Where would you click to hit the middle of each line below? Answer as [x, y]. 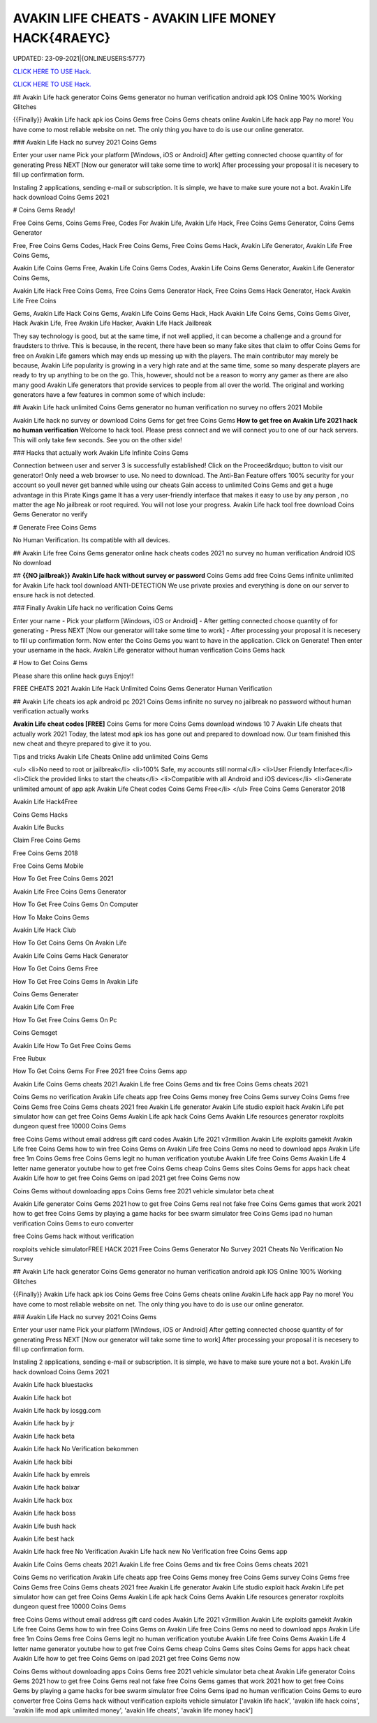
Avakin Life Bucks [38, 827]
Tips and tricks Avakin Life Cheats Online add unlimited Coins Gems [111, 756]
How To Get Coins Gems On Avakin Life [70, 943]
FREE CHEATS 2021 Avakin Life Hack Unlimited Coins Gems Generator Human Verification [142, 689]
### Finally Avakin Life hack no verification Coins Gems [93, 608]
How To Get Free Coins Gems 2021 [63, 879]
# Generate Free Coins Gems [55, 527]
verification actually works [51, 711]
